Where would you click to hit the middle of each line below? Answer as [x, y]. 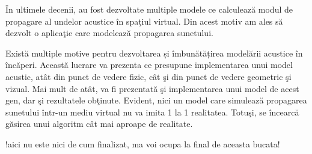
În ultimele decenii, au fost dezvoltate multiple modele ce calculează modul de [149, 9]
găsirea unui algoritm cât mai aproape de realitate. [99, 124]
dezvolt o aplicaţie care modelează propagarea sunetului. [109, 33]
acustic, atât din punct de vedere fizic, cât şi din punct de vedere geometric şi [148, 76]
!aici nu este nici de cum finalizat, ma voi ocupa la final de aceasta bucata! [143, 143]
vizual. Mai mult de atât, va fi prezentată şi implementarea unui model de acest [152, 88]
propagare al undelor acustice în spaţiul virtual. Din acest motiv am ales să [144, 21]
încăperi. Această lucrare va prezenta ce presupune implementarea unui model [149, 65]
